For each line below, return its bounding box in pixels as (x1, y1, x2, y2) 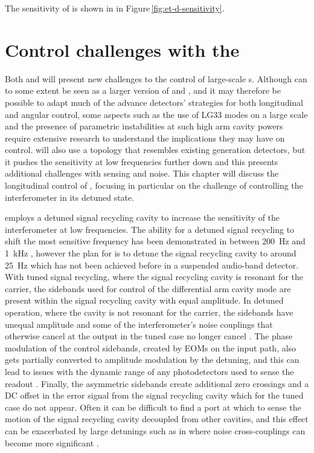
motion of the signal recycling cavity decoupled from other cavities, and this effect (5, 412, 309, 425)
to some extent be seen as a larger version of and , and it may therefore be (5, 84, 281, 97)
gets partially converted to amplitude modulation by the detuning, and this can (5, 353, 300, 366)
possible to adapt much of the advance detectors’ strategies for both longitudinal (5, 96, 304, 108)
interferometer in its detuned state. (5, 191, 135, 203)
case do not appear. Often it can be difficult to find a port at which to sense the (5, 400, 301, 413)
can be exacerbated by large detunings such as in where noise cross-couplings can (5, 424, 306, 437)
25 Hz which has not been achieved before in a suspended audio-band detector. (5, 258, 299, 271)
